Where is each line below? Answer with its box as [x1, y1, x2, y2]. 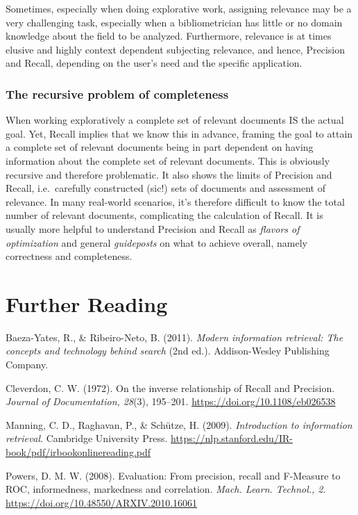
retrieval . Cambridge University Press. [6, 431, 168, 445]
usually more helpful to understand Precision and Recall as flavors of [6, 221, 300, 236]
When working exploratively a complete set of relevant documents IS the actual [6, 113, 344, 127]
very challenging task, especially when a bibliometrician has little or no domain [6, 15, 343, 29]
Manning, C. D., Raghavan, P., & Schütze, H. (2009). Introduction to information [6, 417, 352, 432]
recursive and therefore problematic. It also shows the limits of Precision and [6, 167, 332, 181]
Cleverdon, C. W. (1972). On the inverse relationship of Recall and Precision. [6, 380, 335, 395]
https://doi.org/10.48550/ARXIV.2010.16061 [6, 495, 198, 509]
